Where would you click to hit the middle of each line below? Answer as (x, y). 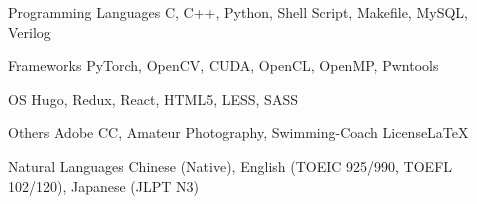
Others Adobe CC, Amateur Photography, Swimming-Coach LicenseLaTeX (238, 132)
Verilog (29, 31)
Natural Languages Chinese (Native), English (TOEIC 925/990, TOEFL (230, 165)
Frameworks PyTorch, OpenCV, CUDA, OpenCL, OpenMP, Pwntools (223, 65)
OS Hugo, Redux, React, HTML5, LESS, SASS (153, 98)
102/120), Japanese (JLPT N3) (104, 185)
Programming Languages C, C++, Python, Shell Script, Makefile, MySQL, (238, 12)
